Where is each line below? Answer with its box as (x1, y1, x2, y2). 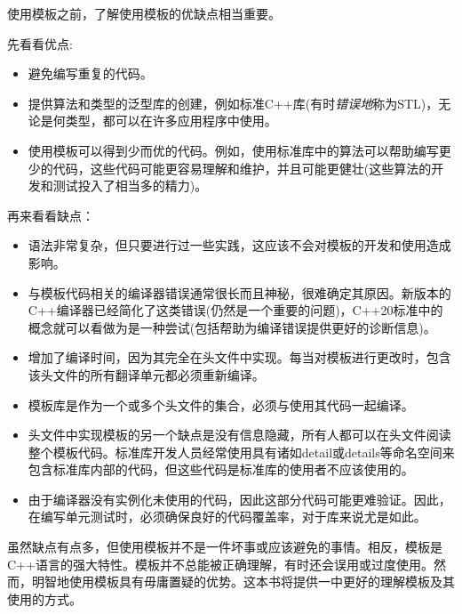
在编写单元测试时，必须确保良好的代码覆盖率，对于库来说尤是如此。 (28, 507, 426, 526)
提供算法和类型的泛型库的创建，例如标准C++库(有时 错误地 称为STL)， (28, 93, 439, 112)
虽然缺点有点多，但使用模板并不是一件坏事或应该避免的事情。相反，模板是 (7, 537, 442, 556)
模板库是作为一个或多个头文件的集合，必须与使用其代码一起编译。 (28, 395, 414, 414)
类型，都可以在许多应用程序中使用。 (65, 111, 277, 130)
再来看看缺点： (7, 206, 94, 224)
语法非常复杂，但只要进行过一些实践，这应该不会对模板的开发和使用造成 (28, 236, 451, 254)
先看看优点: (7, 34, 73, 53)
